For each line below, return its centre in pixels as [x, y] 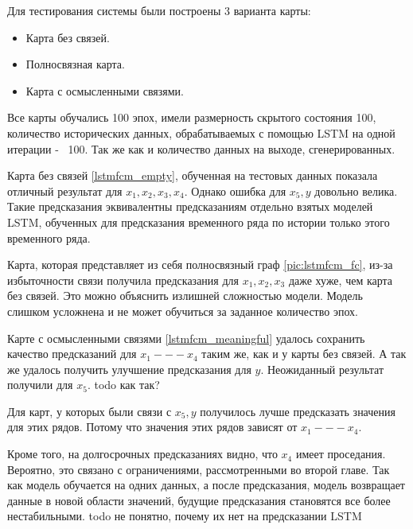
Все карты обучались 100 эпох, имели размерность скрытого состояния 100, [192, 117]
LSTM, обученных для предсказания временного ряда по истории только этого [199, 222]
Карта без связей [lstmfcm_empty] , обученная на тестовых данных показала [193, 175]
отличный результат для [65, 191]
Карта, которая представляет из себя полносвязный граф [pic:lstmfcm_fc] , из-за [200, 264]
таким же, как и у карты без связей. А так [304, 354]
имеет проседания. [341, 454]
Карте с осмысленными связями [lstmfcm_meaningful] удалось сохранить [186, 338]
